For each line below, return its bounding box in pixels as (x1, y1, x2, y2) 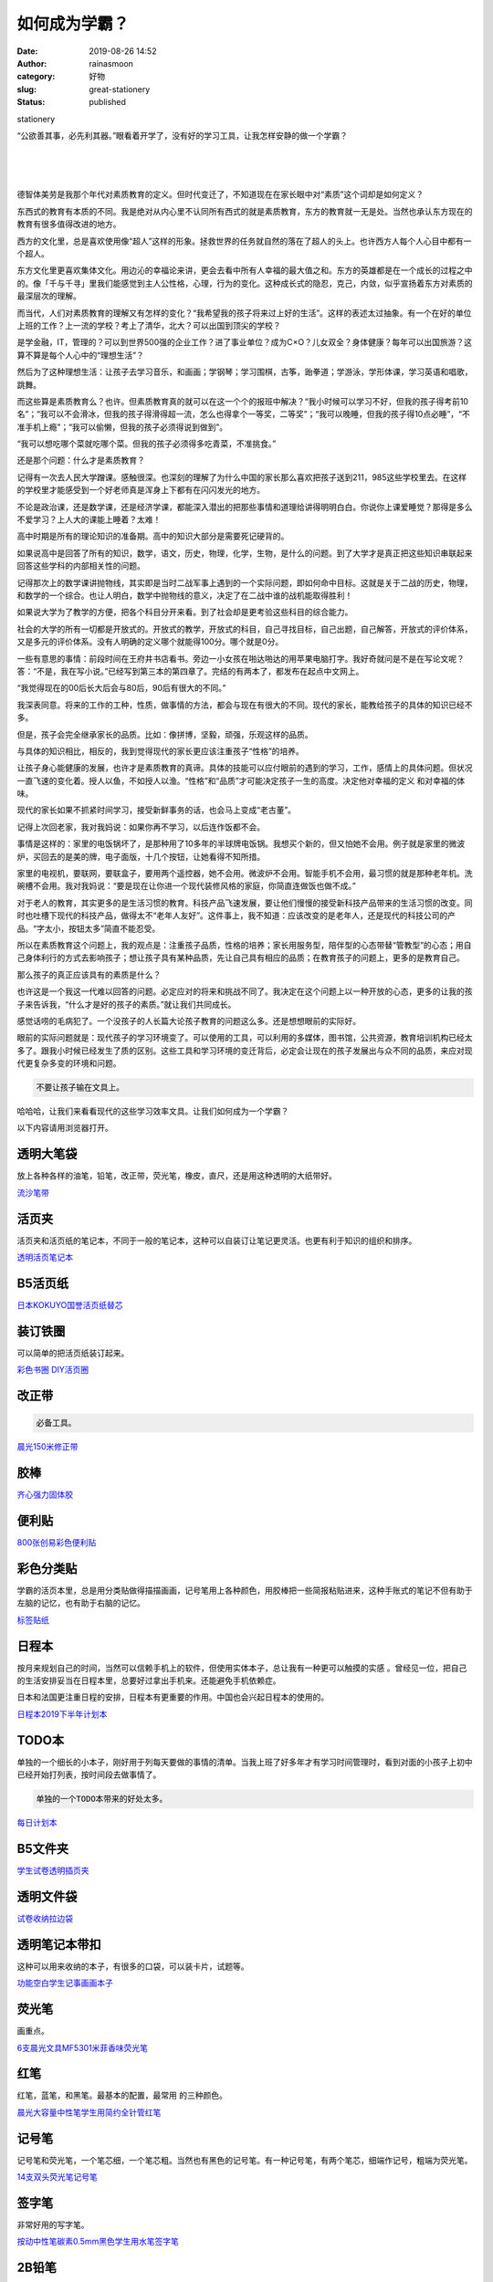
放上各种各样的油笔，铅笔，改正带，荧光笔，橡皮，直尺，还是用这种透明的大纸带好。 (16, 1170, 337, 1181)
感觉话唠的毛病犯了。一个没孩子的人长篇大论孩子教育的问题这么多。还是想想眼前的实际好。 (16, 1015, 361, 1026)
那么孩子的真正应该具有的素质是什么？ (16, 968, 162, 980)
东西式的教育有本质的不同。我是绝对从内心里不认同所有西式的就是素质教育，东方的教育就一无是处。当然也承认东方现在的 (16, 205, 473, 216)
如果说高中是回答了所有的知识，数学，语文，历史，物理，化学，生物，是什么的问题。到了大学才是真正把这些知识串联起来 (16, 548, 473, 559)
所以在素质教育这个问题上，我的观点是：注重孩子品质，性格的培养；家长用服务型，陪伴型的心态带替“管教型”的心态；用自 (16, 939, 472, 950)
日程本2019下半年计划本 (16, 1708, 108, 1720)
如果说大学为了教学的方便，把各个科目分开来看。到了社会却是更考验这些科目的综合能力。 (16, 607, 353, 618)
